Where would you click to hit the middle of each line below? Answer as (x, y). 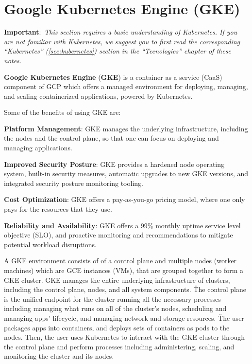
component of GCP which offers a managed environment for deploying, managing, (126, 86)
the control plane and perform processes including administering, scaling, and (119, 346)
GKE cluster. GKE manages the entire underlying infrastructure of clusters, (117, 280)
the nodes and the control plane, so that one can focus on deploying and (111, 138)
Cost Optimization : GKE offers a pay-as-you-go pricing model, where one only (125, 199)
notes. (13, 60)
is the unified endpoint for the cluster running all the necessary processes (112, 299)
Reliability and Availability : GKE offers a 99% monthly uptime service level (122, 225)
